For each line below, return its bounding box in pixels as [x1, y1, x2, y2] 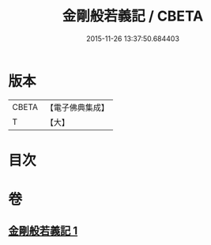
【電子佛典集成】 [45, 102, 109, 113]
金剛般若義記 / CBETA [62, 7, 204, 25]
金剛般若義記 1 [8, 224, 78, 238]
